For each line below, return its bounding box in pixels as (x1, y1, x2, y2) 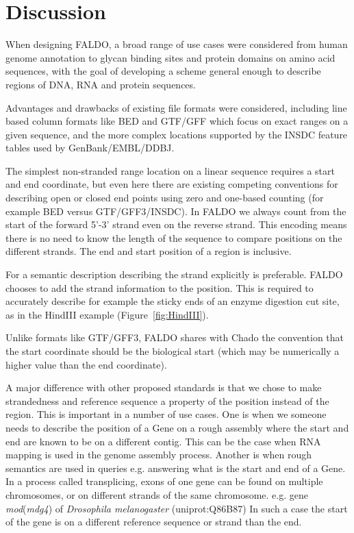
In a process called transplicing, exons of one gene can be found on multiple (5, 474, 323, 488)
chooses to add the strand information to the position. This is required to (5, 280, 314, 295)
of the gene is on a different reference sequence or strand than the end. (5, 515, 302, 529)
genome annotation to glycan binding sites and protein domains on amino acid (5, 50, 336, 64)
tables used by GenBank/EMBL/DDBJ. (5, 140, 175, 155)
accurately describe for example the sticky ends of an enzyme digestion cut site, (5, 294, 340, 308)
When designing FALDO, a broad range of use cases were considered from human (5, 37, 348, 51)
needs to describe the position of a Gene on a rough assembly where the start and (5, 420, 349, 434)
